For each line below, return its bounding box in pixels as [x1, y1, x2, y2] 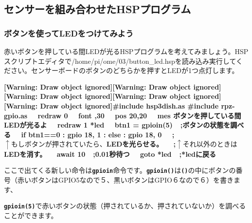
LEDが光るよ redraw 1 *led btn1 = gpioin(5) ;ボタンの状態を [4, 120, 231, 130]
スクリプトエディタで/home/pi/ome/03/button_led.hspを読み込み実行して [4, 56, 236, 66]
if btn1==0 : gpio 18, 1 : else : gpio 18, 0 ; [21, 129, 175, 139]
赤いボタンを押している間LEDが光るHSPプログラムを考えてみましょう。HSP [4, 46, 249, 56]
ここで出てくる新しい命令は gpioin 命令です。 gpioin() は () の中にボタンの [4, 165, 236, 175]
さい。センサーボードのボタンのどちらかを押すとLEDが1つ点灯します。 [10, 65, 239, 75]
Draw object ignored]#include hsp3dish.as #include [40, 100, 219, 111]
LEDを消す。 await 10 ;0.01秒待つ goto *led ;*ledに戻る [4, 149, 216, 159]
